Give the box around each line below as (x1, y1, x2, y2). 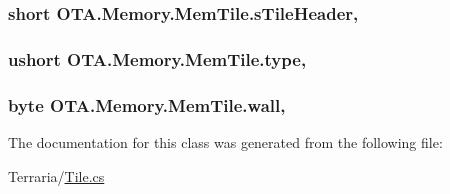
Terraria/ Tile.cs (8, 165, 105, 186)
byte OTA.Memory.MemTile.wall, (8, 92, 286, 117)
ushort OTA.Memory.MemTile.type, (8, 46, 307, 71)
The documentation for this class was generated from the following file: (8, 131, 443, 152)
